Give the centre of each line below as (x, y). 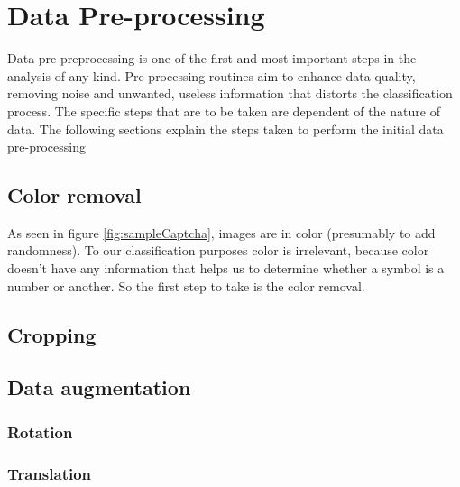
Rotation (40, 432)
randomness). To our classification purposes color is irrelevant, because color (218, 250)
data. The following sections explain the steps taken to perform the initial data (225, 129)
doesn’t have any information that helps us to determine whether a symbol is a (226, 268)
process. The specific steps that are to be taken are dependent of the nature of (224, 110)
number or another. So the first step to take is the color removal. (186, 285)
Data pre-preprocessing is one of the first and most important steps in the (212, 58)
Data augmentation (99, 387)
